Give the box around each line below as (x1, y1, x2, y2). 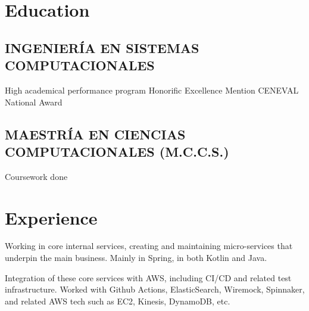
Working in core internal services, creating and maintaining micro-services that (5, 240, 293, 252)
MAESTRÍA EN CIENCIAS (5, 125, 186, 143)
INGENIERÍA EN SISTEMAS (5, 38, 199, 57)
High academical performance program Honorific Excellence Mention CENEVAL (5, 83, 299, 96)
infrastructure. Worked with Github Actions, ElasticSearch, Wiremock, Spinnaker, (5, 283, 305, 296)
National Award (5, 95, 63, 108)
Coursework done (5, 170, 68, 182)
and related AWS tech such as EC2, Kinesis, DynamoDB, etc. (5, 294, 230, 307)
